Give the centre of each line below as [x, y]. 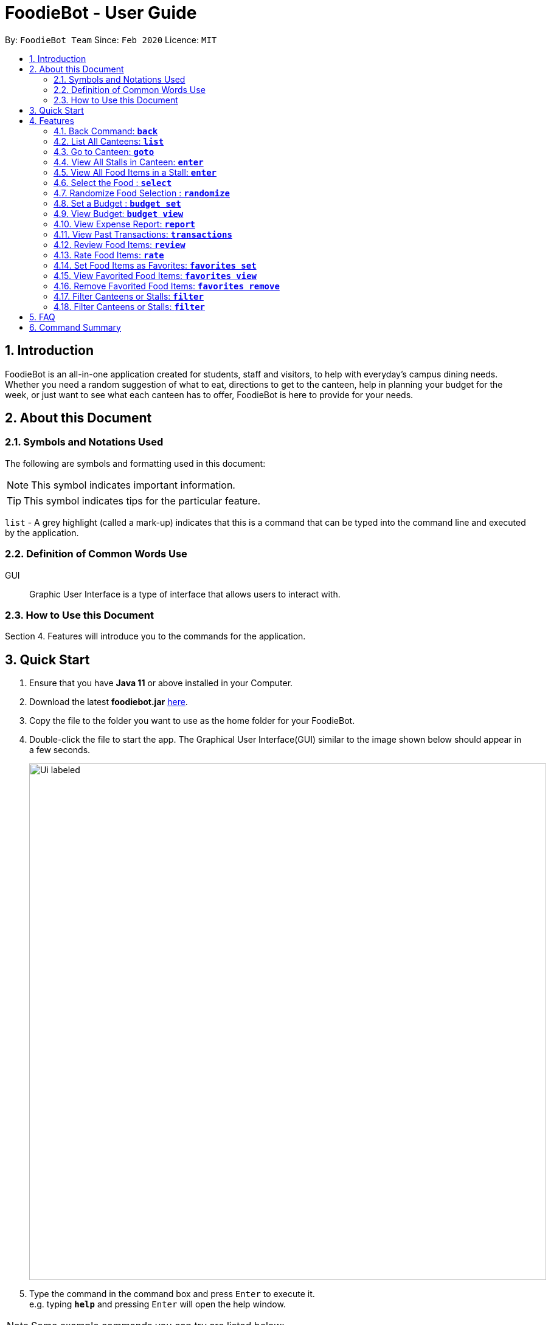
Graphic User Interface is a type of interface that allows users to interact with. [185, 594]
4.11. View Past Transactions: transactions [143, 234]
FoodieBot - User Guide [101, 13]
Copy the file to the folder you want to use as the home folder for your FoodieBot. [192, 721]
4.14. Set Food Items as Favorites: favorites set [155, 265]
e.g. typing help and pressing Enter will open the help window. [158, 1304]
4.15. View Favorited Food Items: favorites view [155, 275]
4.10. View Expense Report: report [124, 224]
